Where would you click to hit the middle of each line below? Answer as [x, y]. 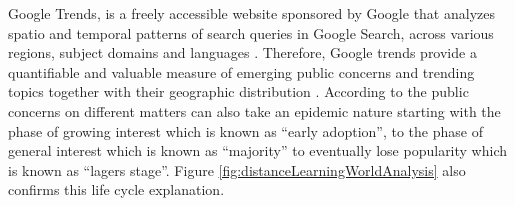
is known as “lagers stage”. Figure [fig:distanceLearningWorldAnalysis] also [237, 169]
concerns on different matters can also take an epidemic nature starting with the [254, 110]
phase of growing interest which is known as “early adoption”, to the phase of [245, 130]
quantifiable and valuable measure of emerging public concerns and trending [241, 71]
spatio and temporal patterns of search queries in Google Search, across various [251, 32]
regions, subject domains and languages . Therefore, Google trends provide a [242, 52]
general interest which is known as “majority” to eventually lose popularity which [258, 150]
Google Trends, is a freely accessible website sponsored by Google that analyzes [251, 13]
